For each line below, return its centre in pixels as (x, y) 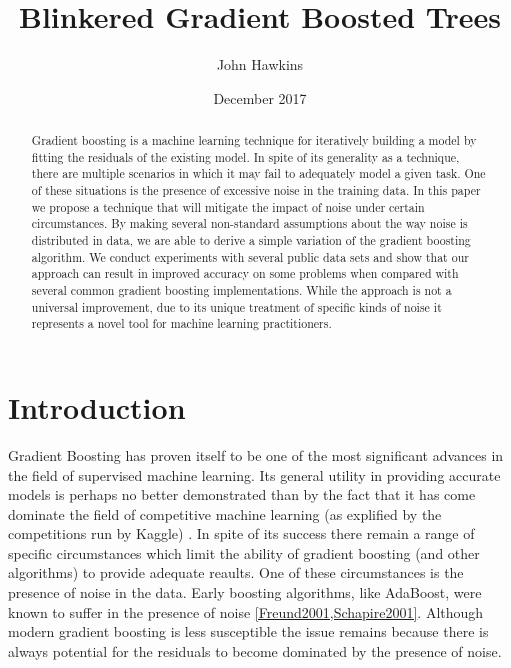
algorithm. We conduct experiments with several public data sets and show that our (250, 256)
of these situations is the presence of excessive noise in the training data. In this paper (256, 190)
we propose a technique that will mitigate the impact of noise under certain (228, 206)
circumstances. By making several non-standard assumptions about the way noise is (249, 223)
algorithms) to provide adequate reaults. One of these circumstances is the (236, 572)
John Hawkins (260, 64)
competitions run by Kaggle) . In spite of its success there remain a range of (241, 533)
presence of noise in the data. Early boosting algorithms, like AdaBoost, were (245, 592)
